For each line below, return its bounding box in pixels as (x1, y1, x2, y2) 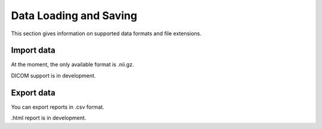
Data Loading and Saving (11, 9, 137, 22)
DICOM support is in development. (11, 72, 96, 79)
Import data (11, 45, 56, 56)
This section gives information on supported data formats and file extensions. (11, 30, 202, 37)
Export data (11, 87, 56, 98)
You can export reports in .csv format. (11, 103, 104, 110)
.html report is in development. (11, 114, 86, 122)
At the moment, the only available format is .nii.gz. (11, 61, 134, 68)
